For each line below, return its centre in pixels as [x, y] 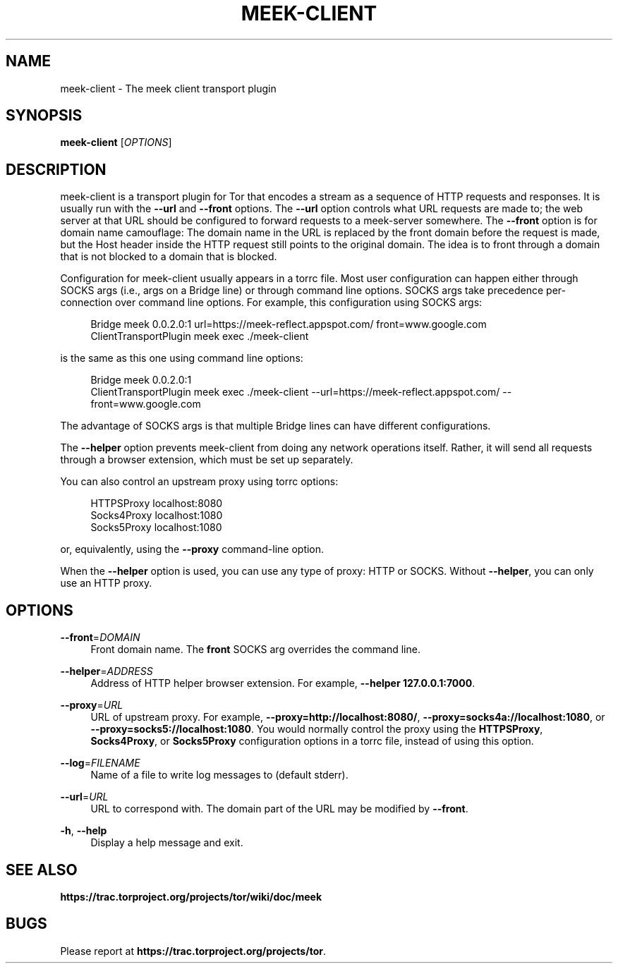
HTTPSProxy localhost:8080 [157, 504]
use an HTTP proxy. [106, 583]
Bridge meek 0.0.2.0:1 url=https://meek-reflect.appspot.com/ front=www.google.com [289, 324]
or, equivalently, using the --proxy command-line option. [192, 549]
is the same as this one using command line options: [182, 358]
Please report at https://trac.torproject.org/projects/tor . [193, 951]
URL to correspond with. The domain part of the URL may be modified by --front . [279, 809]
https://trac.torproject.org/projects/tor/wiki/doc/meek [191, 896]
